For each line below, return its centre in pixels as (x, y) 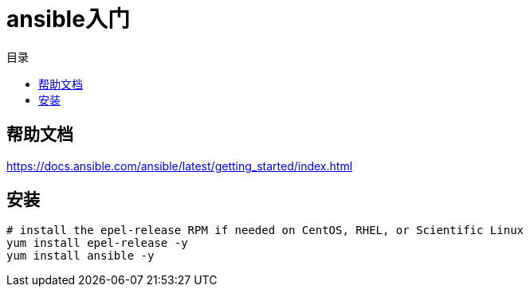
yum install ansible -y (80, 256)
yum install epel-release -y (97, 243)
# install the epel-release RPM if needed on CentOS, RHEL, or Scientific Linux (265, 230)
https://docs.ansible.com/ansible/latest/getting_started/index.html (180, 166)
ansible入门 (68, 19)
